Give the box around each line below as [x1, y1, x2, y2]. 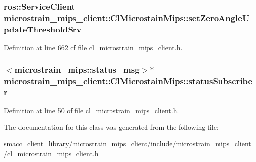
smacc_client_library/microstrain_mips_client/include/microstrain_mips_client [4, 138, 251, 148]
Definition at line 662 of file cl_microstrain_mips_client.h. [4, 42, 183, 53]
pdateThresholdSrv [4, 23, 82, 35]
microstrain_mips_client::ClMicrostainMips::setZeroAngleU [4, 11, 250, 24]
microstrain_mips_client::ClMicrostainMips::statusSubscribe [4, 74, 253, 87]
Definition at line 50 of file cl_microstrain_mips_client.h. [4, 105, 179, 115]
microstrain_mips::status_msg [14, 63, 140, 75]
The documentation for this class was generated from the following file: [4, 122, 219, 132]
